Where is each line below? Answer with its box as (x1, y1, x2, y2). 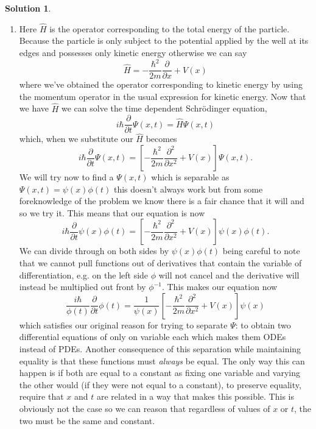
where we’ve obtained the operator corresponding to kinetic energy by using (19, 78, 303, 91)
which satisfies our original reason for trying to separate (19, 318, 228, 331)
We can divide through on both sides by (19, 244, 169, 257)
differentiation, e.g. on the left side (19, 268, 149, 281)
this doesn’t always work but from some (113, 182, 263, 195)
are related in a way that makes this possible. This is (96, 390, 294, 403)
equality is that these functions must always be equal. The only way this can (19, 354, 305, 367)
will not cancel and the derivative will (158, 268, 300, 281)
